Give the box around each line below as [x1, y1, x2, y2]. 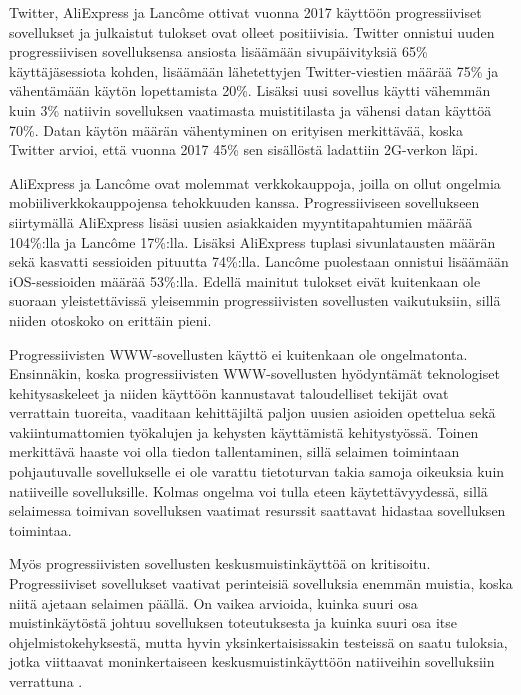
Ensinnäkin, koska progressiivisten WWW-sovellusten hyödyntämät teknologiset [9, 363, 500, 384]
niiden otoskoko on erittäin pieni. [9, 309, 212, 330]
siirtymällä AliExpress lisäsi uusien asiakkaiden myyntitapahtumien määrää [9, 211, 473, 232]
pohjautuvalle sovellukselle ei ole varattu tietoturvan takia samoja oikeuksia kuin [9, 461, 505, 482]
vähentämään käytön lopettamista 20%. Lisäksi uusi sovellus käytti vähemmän [9, 80, 491, 101]
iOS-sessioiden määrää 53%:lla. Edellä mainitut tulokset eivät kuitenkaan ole [9, 270, 481, 291]
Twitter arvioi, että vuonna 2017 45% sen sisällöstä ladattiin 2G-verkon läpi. [9, 139, 479, 160]
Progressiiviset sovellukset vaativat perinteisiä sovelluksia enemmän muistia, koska [9, 573, 513, 594]
